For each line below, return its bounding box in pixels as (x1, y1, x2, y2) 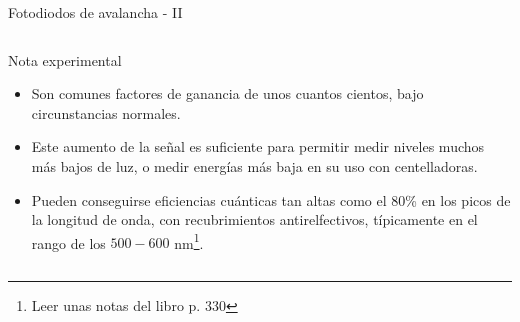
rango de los (31, 232, 106, 253)
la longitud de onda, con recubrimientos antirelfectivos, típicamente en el (31, 209, 478, 230)
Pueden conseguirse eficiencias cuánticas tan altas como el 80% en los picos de (31, 189, 511, 210)
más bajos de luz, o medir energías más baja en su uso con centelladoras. (31, 155, 478, 176)
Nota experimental (8, 49, 122, 70)
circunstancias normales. (31, 102, 181, 123)
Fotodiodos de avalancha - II (8, 2, 183, 22)
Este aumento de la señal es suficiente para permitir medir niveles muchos (31, 136, 485, 157)
